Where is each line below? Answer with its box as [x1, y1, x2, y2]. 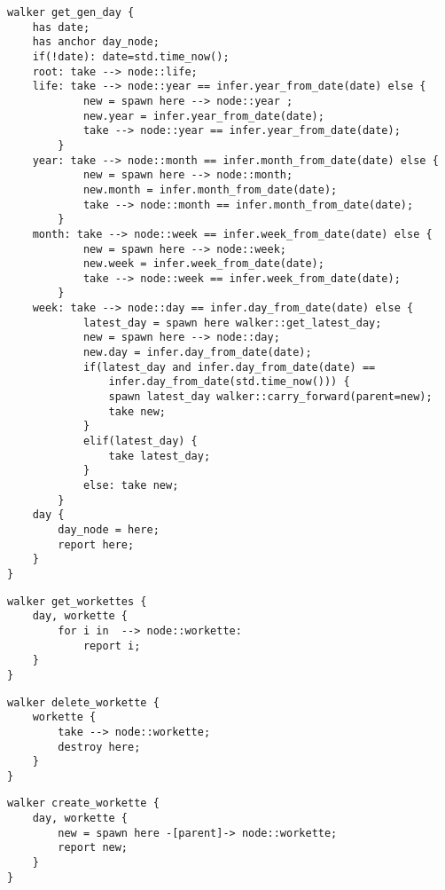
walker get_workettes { [7, 595, 147, 608]
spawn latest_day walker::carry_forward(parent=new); [108, 390, 433, 404]
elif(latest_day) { [82, 435, 198, 448]
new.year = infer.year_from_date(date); [82, 109, 324, 122]
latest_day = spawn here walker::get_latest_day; [82, 316, 382, 329]
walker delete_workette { [7, 696, 160, 709]
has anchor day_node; [32, 35, 160, 49]
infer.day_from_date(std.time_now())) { [108, 375, 350, 389]
